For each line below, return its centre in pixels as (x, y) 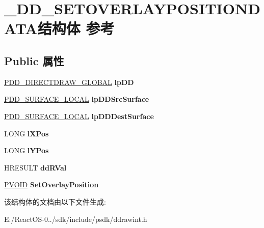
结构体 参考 (76, 28)
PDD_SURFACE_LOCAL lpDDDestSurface (79, 116)
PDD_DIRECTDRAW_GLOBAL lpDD (69, 82)
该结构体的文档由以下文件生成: (55, 201)
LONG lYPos (27, 150)
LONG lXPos (27, 133)
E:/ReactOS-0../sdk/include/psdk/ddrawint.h (76, 219)
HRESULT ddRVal (35, 167)
